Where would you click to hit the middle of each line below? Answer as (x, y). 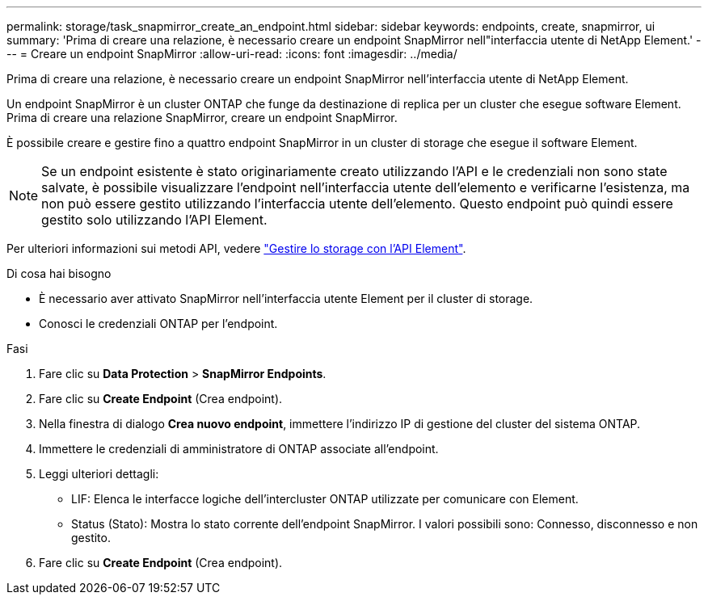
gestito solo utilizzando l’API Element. (154, 220)
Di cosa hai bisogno (59, 273)
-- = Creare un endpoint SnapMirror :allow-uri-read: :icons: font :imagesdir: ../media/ (232, 54)
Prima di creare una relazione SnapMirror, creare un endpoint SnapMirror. (202, 118)
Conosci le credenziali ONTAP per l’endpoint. (158, 324)
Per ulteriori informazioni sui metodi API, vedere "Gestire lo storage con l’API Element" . (236, 248)
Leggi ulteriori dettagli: (99, 474)
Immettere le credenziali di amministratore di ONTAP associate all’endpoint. (239, 449)
